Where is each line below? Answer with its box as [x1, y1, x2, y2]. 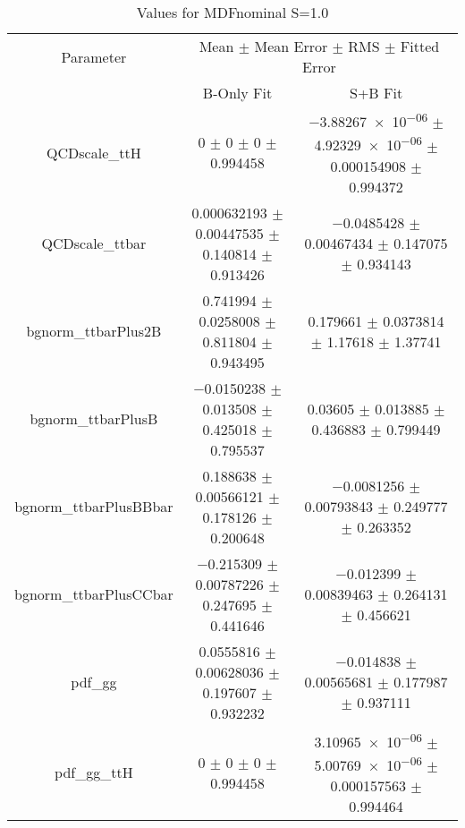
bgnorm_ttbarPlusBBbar [14, 496, 173, 517]
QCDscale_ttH [46, 141, 141, 163]
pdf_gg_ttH [55, 762, 133, 783]
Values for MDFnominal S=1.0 [136, 2, 329, 22]
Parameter [61, 46, 127, 67]
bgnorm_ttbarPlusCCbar [14, 584, 173, 605]
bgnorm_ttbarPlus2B [26, 320, 162, 342]
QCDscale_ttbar [41, 233, 147, 254]
